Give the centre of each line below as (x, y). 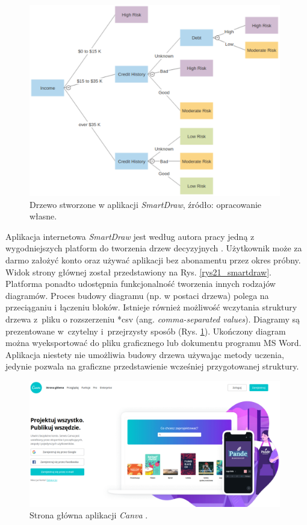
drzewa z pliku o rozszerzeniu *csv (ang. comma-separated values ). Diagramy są (153, 319)
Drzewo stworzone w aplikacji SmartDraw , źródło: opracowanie (146, 204)
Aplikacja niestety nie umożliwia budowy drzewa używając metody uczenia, (145, 354)
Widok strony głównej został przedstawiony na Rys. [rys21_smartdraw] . (138, 272)
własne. (43, 216)
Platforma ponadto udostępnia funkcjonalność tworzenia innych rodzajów (141, 284)
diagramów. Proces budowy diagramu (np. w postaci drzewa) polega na (137, 295)
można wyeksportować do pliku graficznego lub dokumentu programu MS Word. (153, 343)
